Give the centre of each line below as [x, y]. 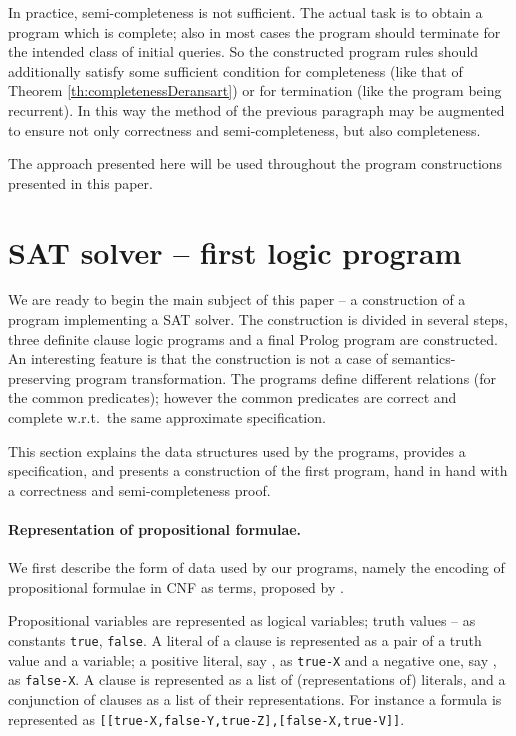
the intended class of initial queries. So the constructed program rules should [243, 51]
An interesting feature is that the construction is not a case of [198, 358]
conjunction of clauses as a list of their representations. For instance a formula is [255, 698]
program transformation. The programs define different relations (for [286, 377]
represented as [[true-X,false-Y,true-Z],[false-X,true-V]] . [206, 718]
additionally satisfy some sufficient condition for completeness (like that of [235, 70]
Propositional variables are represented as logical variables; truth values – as [242, 620]
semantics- [423, 358]
